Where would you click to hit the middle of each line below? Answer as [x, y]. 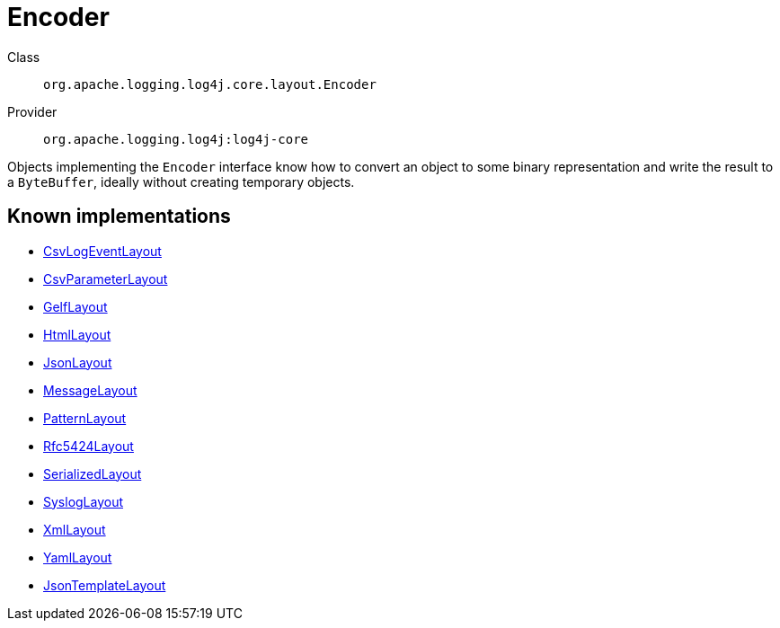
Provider [32, 111]
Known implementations [119, 217]
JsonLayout [78, 362]
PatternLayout [85, 418]
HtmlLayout [77, 334]
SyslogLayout [84, 501]
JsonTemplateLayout [105, 585]
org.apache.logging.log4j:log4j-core [176, 139]
